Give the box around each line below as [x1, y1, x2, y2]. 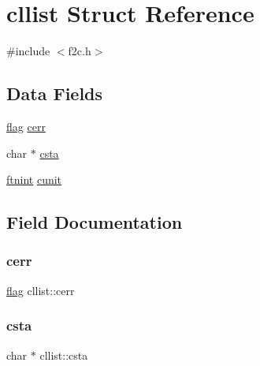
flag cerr [6, 118, 46, 134]
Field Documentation [6, 210, 183, 234]
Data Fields [6, 81, 103, 106]
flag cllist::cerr [6, 282, 75, 298]
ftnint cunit [6, 171, 62, 188]
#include [6, 43, 50, 59]
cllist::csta [39, 346, 88, 363]
